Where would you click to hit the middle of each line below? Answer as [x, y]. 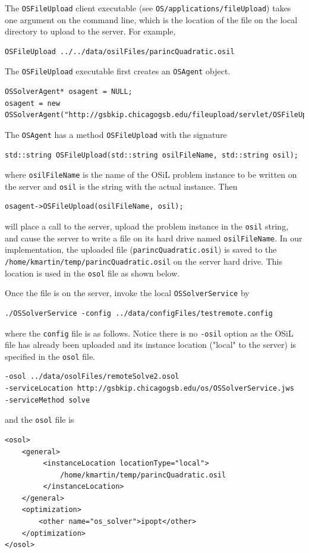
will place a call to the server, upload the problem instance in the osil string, [147, 226]
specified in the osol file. [50, 356]
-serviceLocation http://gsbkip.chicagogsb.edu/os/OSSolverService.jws [149, 389]
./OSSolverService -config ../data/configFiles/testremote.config [139, 313]
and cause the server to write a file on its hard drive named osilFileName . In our [154, 238]
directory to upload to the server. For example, [90, 31]
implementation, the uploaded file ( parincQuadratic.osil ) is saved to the [141, 249]
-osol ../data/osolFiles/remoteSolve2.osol [92, 377]
